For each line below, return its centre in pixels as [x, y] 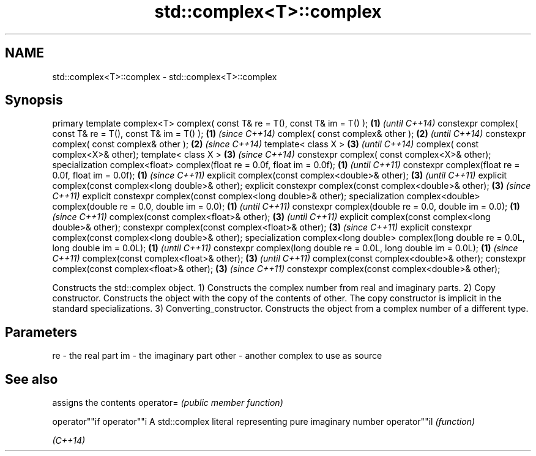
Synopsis [34, 100]
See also [32, 379]
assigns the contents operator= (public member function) [168, 403]
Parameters [41, 332]
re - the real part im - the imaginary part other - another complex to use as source [217, 356]
